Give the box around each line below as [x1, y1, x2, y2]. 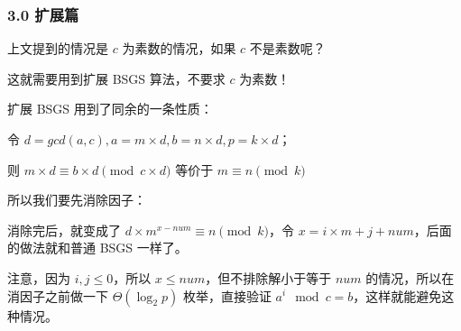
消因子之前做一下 [7, 286, 108, 305]
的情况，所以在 [365, 268, 455, 287]
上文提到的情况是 [7, 39, 108, 58]
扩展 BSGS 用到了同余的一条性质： [7, 99, 213, 118]
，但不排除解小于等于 [205, 268, 332, 287]
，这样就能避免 [353, 286, 442, 305]
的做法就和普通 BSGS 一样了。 [7, 238, 188, 257]
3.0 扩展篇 [7, 3, 79, 25]
